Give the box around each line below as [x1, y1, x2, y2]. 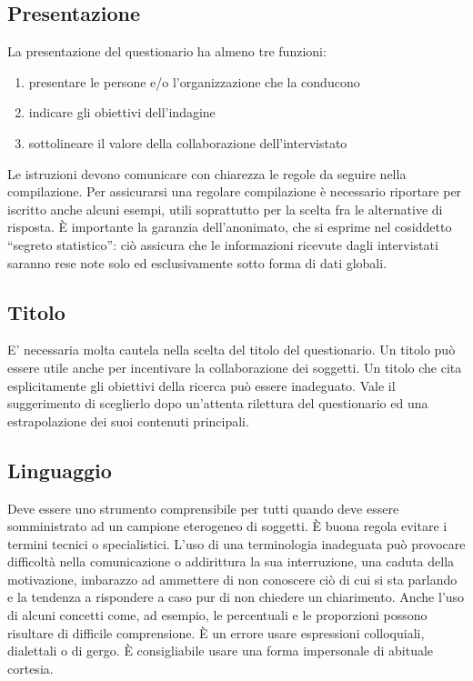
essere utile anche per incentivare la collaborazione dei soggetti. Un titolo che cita [7, 357, 462, 376]
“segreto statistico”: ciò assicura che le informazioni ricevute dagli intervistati [7, 235, 438, 254]
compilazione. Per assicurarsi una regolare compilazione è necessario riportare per [7, 182, 462, 201]
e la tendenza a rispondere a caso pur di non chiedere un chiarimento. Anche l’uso [7, 587, 465, 606]
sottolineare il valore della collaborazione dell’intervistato [28, 133, 347, 152]
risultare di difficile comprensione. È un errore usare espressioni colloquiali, [7, 623, 425, 642]
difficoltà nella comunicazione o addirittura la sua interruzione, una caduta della [7, 552, 455, 571]
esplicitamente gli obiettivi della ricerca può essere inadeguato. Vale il [7, 376, 396, 395]
